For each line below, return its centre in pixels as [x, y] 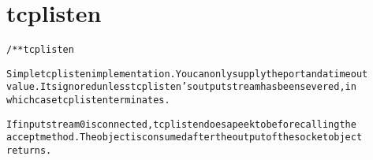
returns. [29, 151]
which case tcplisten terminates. [88, 100]
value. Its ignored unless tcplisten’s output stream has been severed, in [181, 87]
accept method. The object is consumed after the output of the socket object [185, 138]
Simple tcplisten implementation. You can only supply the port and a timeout [187, 74]
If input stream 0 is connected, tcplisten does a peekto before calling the [181, 124]
